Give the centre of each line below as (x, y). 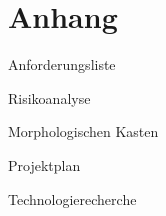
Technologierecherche (72, 198)
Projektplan (44, 164)
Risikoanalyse (49, 97)
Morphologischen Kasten (83, 131)
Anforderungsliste (62, 64)
